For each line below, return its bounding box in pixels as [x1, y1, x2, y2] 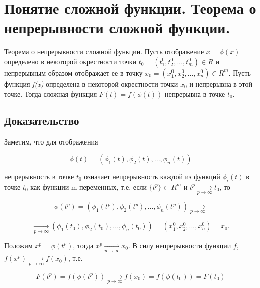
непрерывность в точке [4, 171, 74, 181]
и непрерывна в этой [189, 78, 253, 89]
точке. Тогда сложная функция [4, 88, 97, 99]
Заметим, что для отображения [4, 136, 98, 147]
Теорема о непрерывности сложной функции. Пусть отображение [4, 46, 204, 57]
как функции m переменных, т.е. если [30, 181, 147, 192]
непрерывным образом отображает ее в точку [4, 67, 143, 78]
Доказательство [4, 113, 79, 128]
